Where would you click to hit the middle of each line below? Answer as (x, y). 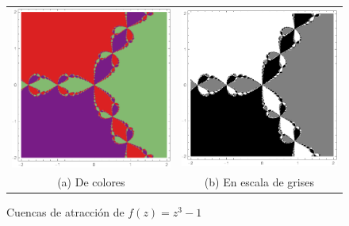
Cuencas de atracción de (65, 212)
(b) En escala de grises (259, 182)
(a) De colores (91, 182)
